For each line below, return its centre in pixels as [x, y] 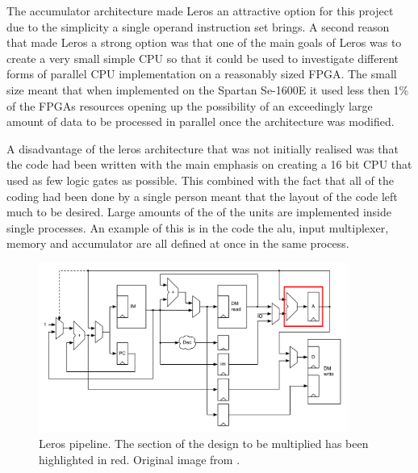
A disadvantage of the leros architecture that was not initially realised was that [203, 148]
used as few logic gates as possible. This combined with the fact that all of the [200, 180]
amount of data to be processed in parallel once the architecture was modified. [201, 121]
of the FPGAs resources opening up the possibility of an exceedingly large [190, 105]
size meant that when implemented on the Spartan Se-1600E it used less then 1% [208, 89]
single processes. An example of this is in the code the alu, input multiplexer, [198, 227]
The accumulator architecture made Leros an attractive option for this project [200, 10]
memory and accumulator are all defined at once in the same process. [178, 243]
